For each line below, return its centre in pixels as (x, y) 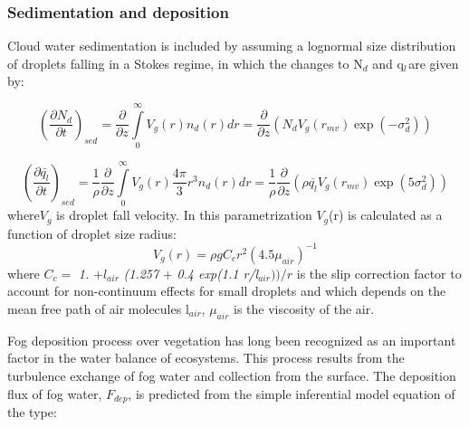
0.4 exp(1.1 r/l (218, 273)
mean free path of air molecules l (98, 308)
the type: (32, 412)
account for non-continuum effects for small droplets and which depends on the (227, 291)
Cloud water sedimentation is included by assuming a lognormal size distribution (232, 46)
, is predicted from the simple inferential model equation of (292, 393)
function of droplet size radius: (92, 233)
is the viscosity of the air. (304, 308)
